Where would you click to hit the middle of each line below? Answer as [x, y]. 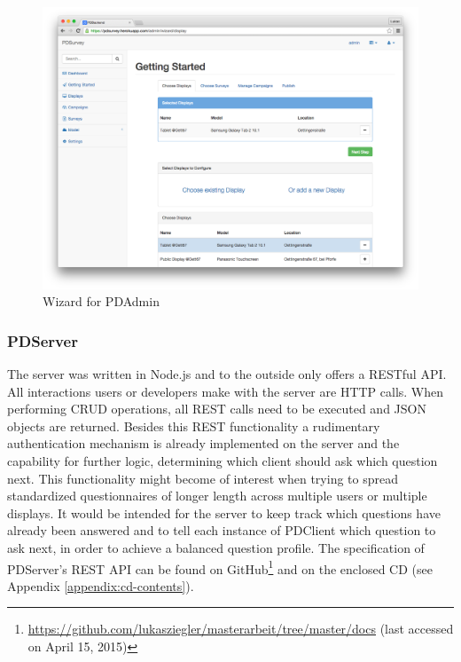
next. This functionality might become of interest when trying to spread [203, 478]
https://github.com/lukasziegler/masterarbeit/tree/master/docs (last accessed [241, 629]
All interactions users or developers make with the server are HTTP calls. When [226, 391]
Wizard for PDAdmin [101, 301]
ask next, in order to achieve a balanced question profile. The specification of [216, 547]
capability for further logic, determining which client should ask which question [223, 460]
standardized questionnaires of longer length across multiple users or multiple [217, 496]
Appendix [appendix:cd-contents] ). [101, 585]
